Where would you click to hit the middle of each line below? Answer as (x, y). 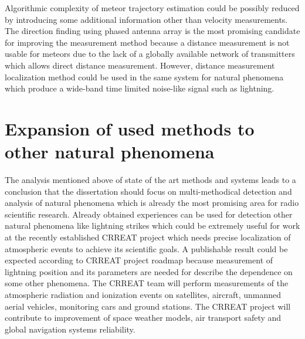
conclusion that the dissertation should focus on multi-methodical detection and (148, 191)
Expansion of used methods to (130, 128)
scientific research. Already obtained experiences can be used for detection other (149, 214)
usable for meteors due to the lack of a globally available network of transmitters (150, 54)
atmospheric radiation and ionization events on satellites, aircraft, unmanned (143, 294)
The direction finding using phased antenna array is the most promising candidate (152, 31)
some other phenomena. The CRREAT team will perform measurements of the (147, 283)
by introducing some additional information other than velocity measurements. (146, 19)
